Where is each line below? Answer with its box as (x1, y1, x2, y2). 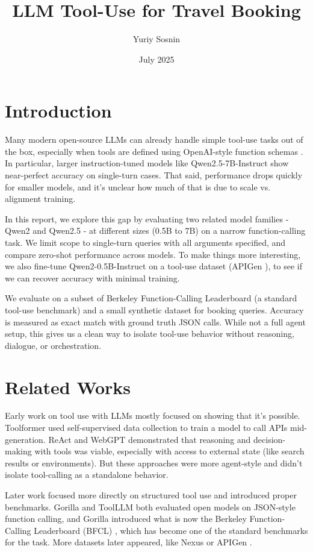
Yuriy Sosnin (132, 33, 181, 45)
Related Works (5, 374, 131, 399)
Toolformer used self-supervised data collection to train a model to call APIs (5, 421, 288, 434)
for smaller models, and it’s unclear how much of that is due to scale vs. (5, 180, 271, 193)
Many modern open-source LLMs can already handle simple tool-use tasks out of (5, 133, 303, 146)
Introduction (5, 98, 112, 123)
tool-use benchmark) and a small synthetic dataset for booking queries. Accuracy (5, 303, 304, 316)
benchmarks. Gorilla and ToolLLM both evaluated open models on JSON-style (5, 500, 296, 513)
